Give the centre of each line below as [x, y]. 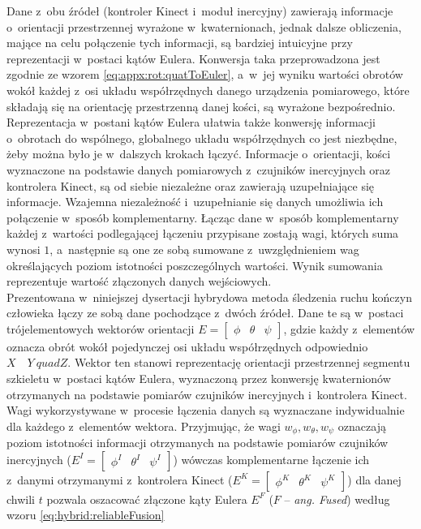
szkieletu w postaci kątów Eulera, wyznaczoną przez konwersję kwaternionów [199, 378]
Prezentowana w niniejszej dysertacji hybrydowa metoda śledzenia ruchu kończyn [209, 297]
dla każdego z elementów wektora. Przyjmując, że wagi [144, 426]
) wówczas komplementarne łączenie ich [271, 459]
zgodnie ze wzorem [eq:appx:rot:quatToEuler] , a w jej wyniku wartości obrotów [205, 74]
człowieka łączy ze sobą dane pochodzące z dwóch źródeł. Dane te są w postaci [205, 313]
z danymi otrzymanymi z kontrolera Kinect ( [120, 479]
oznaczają [362, 426]
